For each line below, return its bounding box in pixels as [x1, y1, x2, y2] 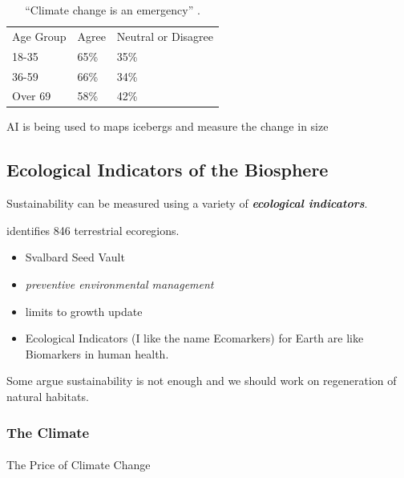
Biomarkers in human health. [25, 345, 169, 362]
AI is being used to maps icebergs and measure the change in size [6, 118, 329, 135]
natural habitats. [6, 388, 89, 405]
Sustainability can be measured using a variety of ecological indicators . [6, 195, 368, 212]
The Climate [6, 422, 90, 442]
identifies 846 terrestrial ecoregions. [6, 221, 180, 238]
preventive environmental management [25, 276, 214, 293]
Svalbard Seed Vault [25, 249, 125, 265]
